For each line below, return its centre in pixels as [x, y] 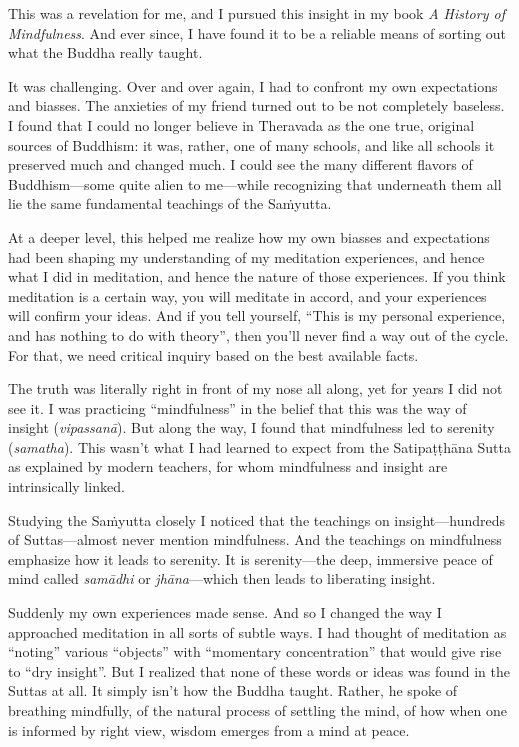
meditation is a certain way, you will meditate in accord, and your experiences [247, 295]
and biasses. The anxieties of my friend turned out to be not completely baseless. [256, 105]
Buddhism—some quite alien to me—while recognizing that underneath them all [255, 183]
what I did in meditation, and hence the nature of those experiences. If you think [257, 276]
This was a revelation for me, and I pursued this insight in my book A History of [256, 13]
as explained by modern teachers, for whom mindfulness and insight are [228, 466]
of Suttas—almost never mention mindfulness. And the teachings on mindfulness [255, 539]
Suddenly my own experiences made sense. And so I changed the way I [225, 612]
